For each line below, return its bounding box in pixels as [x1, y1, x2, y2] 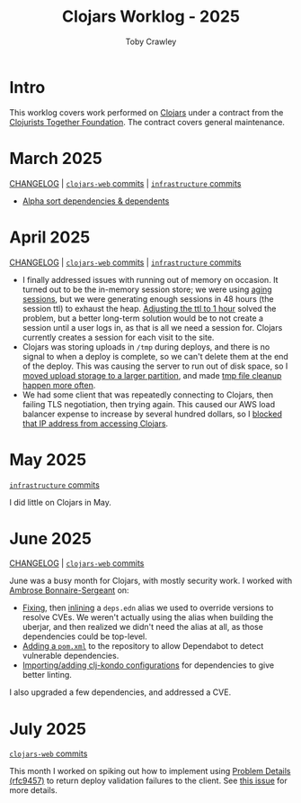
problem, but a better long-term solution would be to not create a [22, 313, 263, 324]
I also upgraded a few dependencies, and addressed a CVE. [9, 687, 232, 698]
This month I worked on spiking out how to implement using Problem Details [9, 766, 291, 777]
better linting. [22, 670, 72, 680]
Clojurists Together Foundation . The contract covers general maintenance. [9, 116, 286, 127]
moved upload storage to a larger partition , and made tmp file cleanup [22, 370, 282, 380]
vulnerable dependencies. [22, 651, 120, 662]
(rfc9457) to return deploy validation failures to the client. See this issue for [9, 775, 288, 786]
